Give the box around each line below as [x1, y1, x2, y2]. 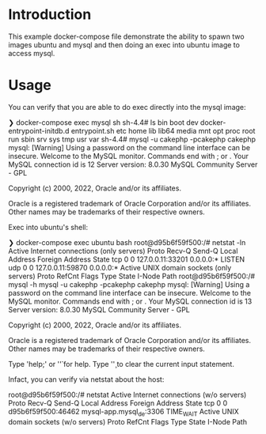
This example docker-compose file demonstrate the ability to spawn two [8, 32, 245, 41]
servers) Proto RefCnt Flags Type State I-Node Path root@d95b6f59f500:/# [8, 271, 256, 281]
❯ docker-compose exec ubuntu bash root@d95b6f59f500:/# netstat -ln [8, 237, 246, 247]
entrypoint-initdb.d [8, 126, 70, 135]
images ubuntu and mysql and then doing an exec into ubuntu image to [8, 40, 240, 49]
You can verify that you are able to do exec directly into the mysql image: [8, 102, 247, 111]
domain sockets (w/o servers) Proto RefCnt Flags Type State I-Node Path [8, 417, 248, 426]
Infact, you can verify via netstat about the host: [8, 374, 165, 384]
